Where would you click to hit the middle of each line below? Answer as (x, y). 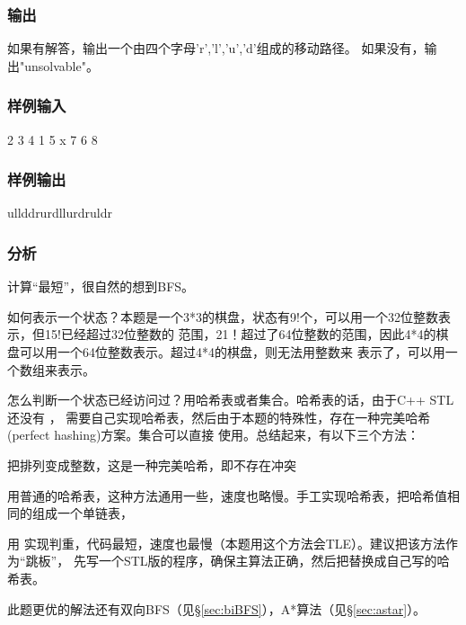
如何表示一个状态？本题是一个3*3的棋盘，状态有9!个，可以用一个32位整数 (223, 316)
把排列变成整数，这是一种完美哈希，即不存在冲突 (152, 465)
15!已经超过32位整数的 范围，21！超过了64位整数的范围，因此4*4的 (240, 334)
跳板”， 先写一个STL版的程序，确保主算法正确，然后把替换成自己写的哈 (237, 561)
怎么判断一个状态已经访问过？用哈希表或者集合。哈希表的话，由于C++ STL (231, 400)
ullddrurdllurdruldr (60, 213)
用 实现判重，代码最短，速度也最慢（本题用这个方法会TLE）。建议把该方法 (227, 543)
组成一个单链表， (82, 513)
